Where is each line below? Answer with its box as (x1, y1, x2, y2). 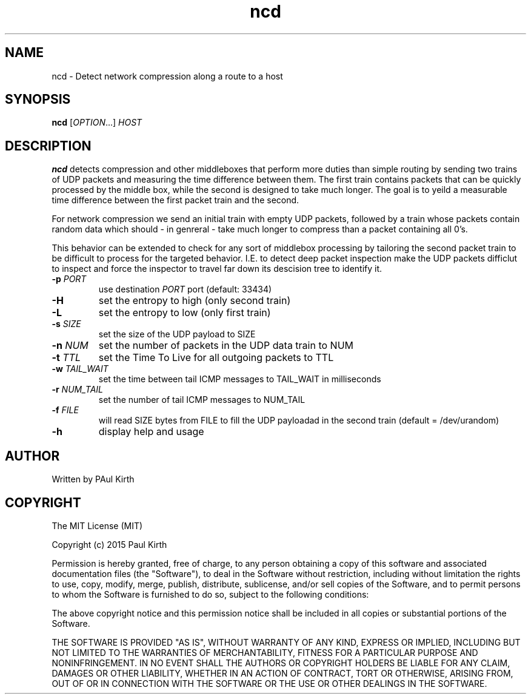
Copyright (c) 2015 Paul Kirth (52, 539, 167, 550)
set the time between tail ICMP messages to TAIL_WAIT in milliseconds (98, 374, 381, 385)
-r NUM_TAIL (52, 384, 103, 395)
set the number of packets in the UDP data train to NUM (98, 339, 354, 352)
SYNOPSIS (5, 92, 71, 107)
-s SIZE (52, 319, 81, 329)
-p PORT (52, 274, 87, 285)
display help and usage (98, 425, 204, 438)
